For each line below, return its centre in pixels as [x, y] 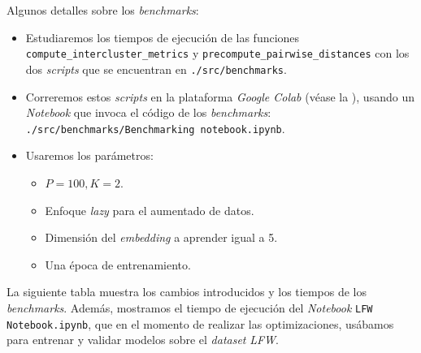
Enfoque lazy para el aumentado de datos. [150, 210]
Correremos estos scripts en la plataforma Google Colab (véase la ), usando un [220, 96]
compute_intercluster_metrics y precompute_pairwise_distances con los [217, 53]
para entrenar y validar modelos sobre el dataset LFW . [143, 340]
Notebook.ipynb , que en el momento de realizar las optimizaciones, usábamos [200, 323]
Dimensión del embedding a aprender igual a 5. [161, 237]
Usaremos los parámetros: [89, 155]
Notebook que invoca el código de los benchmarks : [148, 112]
